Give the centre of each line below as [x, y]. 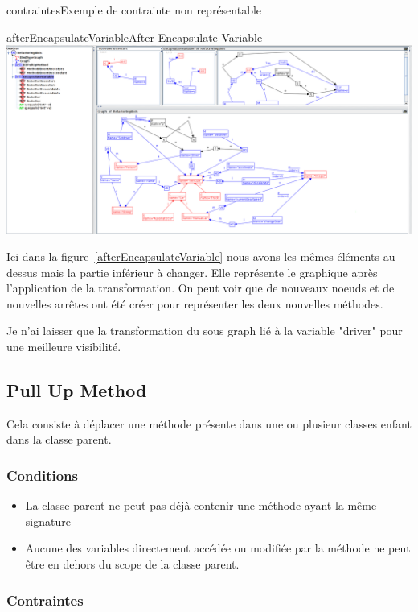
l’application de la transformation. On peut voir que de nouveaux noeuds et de [201, 288]
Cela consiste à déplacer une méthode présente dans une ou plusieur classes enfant [209, 423]
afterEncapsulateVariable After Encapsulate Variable [135, 37]
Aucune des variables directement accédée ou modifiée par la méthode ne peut [218, 548]
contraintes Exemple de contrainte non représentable [134, 10]
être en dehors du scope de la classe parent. [132, 564]
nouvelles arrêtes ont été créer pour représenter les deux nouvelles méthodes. [195, 303]
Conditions [42, 475]
